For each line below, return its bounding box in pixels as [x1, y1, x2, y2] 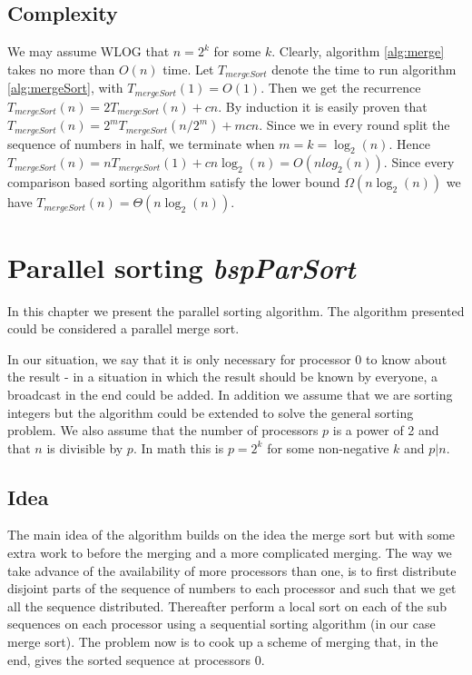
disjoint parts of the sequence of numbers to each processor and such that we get [7, 579, 457, 598]
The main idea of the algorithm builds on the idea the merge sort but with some [7, 525, 456, 544]
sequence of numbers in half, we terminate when [7, 134, 275, 153]
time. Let [162, 59, 214, 78]
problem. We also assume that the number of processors [7, 421, 319, 440]
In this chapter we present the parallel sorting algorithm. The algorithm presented [7, 301, 465, 320]
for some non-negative [267, 438, 389, 457]
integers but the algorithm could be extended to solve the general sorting [7, 402, 414, 422]
